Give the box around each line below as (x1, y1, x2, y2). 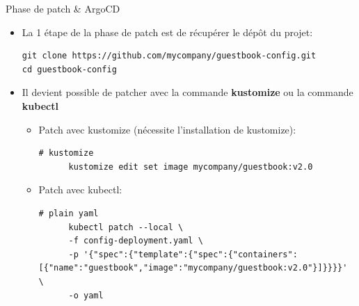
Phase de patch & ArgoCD (6, 1, 120, 15)
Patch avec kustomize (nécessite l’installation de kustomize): (38, 122, 296, 136)
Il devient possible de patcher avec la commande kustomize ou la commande (22, 85, 353, 99)
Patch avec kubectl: (38, 182, 122, 197)
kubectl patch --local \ (68, 222, 184, 232)
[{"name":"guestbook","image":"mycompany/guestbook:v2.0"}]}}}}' (38, 263, 348, 273)
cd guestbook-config (22, 64, 117, 74)
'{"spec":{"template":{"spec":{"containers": (83, 249, 298, 259)
